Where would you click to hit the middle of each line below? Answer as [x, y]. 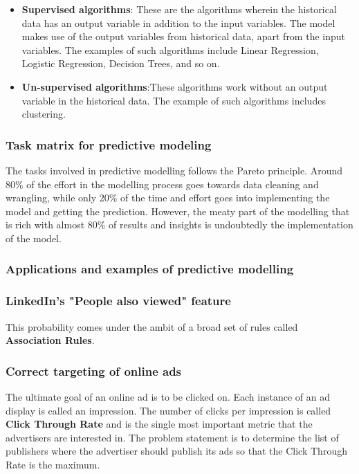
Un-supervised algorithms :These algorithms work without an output [175, 86]
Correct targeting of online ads [94, 371]
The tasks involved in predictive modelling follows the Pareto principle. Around [174, 170]
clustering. [44, 114]
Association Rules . [50, 340]
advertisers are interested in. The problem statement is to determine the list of [172, 437]
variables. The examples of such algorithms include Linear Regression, [170, 49]
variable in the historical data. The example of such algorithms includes [174, 100]
